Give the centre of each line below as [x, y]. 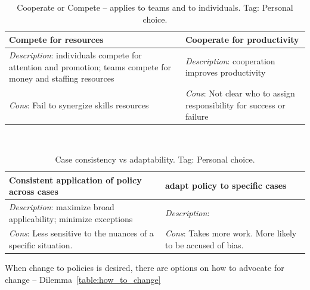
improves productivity [225, 72]
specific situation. [41, 245]
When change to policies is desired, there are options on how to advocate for [145, 268]
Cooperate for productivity [242, 40]
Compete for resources [56, 40]
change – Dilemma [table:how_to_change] [83, 279]
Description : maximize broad [62, 206]
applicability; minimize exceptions [71, 218]
